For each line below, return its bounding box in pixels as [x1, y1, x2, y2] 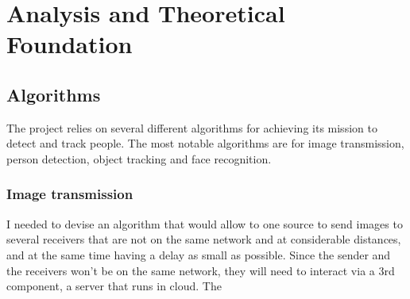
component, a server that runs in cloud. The [6, 278, 222, 294]
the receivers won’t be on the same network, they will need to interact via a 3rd [6, 262, 395, 278]
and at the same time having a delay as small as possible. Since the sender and [6, 246, 391, 263]
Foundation [6, 28, 133, 60]
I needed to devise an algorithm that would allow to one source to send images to [6, 215, 403, 232]
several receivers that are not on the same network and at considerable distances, [6, 231, 401, 247]
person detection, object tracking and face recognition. [6, 150, 272, 167]
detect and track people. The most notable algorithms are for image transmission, [6, 135, 404, 151]
